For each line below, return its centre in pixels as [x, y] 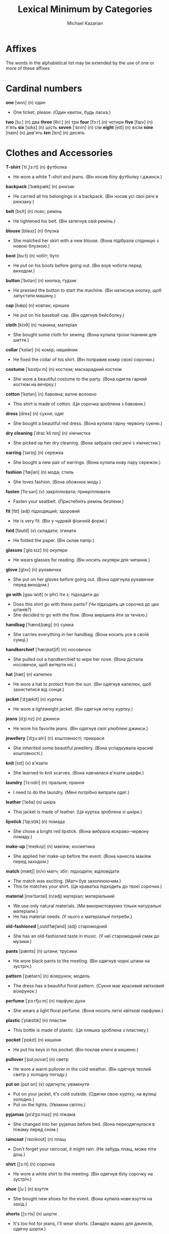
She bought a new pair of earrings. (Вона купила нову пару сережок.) [87, 462]
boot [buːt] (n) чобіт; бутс [33, 256]
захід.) [20, 1204]
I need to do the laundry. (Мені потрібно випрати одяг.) [71, 792]
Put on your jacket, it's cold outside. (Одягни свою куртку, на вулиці [85, 1094]
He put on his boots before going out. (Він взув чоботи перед [77, 265]
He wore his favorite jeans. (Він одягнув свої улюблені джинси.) [80, 728]
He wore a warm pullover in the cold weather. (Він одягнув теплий [82, 1069]
